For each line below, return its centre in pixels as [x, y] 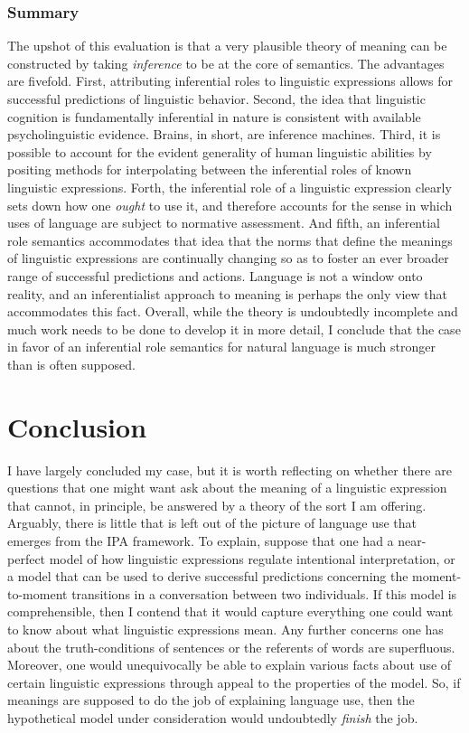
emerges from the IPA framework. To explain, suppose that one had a [201, 540]
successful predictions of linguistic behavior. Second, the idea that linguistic [216, 99]
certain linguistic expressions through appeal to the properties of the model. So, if [234, 682]
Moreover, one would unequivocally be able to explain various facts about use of [230, 665]
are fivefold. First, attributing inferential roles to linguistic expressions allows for [230, 81]
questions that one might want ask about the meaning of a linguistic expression [227, 488]
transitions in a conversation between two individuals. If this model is [264, 593]
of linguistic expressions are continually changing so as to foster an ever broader [228, 258]
